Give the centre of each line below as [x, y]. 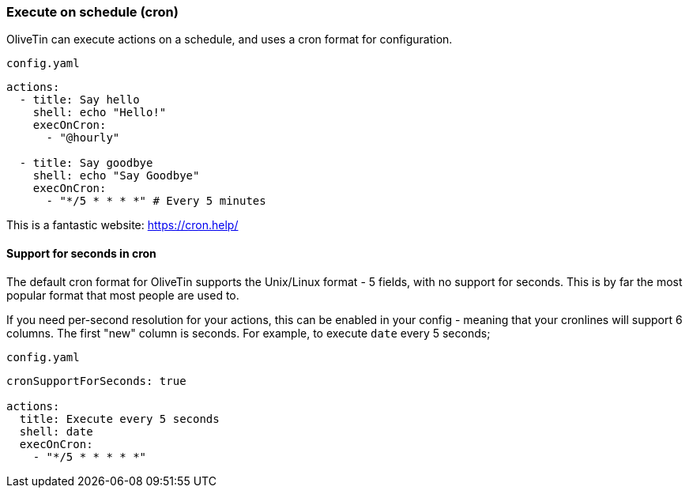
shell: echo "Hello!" [100, 113]
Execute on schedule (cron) [92, 12]
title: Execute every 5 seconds [119, 419]
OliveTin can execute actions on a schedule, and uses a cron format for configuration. [230, 40]
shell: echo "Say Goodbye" [116, 176]
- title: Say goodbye [86, 163]
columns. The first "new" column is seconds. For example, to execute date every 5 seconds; [248, 333]
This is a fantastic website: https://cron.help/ [122, 225]
